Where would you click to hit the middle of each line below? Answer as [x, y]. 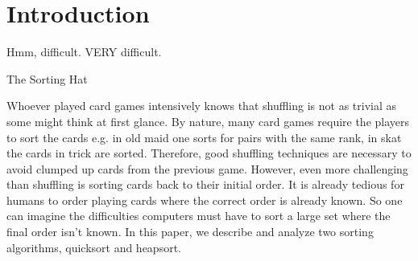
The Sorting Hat [47, 78]
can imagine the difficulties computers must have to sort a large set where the [199, 216]
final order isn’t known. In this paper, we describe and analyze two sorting [190, 232]
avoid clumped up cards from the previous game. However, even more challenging [207, 168]
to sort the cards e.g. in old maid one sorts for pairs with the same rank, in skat [204, 137]
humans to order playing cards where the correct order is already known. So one [205, 200]
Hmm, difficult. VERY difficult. [84, 52]
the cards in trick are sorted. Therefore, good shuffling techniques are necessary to [209, 153]
